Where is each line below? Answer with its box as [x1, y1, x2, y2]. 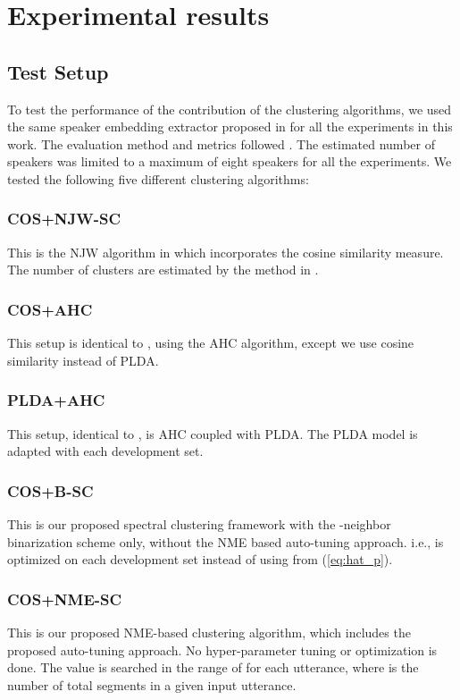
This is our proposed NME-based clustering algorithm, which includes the [7, 622, 411, 641]
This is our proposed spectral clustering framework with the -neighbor [7, 514, 391, 533]
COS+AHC [7, 298, 93, 320]
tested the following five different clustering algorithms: [7, 169, 309, 188]
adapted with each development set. [7, 442, 204, 460]
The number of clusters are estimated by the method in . [7, 260, 319, 279]
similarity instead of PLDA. [7, 350, 159, 369]
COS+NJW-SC [7, 207, 121, 230]
